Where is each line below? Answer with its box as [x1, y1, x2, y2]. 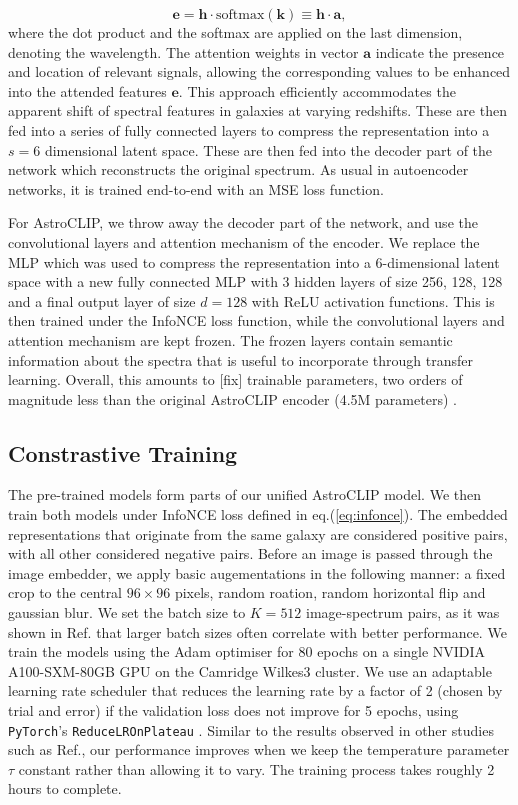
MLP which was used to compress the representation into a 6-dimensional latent [8, 251, 500, 272]
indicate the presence [375, 41, 505, 62]
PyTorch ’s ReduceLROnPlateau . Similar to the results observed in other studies [8, 719, 494, 740]
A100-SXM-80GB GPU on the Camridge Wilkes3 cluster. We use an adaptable [8, 660, 492, 681]
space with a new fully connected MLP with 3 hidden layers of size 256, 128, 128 [8, 271, 503, 292]
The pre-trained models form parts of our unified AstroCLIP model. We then [8, 484, 481, 505]
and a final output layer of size [8, 290, 196, 311]
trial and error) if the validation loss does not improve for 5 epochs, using [8, 700, 459, 721]
